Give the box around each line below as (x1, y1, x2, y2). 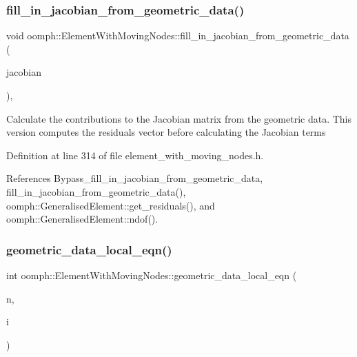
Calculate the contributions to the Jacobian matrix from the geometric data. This (6, 111, 352, 125)
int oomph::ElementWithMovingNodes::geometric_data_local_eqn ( (6, 267, 297, 282)
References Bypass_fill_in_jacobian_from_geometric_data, (6, 171, 263, 185)
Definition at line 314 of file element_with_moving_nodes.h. (6, 147, 264, 162)
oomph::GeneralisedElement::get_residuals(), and (6, 198, 215, 212)
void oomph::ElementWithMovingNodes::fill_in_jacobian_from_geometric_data (6, 28, 349, 43)
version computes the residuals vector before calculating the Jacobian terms (6, 125, 326, 139)
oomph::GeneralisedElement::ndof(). (6, 212, 159, 226)
